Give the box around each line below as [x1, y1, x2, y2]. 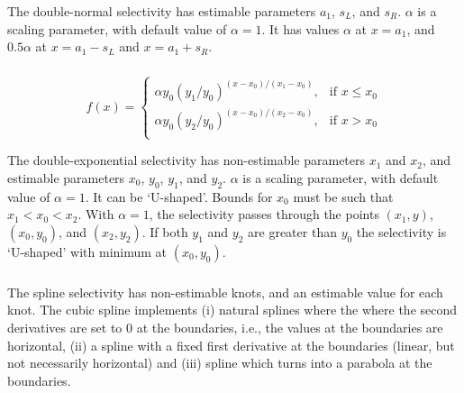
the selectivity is [356, 222, 447, 241]
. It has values [261, 19, 340, 38]
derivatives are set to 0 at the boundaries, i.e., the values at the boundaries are [7, 317, 443, 336]
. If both [141, 222, 188, 241]
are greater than [248, 222, 337, 241]
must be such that [293, 187, 394, 206]
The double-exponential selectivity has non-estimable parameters [7, 151, 366, 169]
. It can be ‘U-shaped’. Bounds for [85, 187, 273, 206]
